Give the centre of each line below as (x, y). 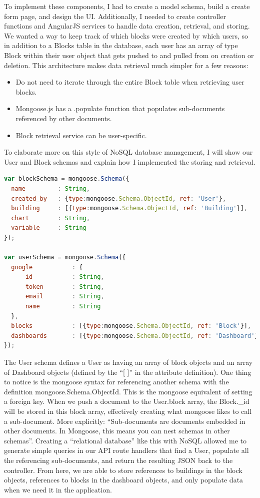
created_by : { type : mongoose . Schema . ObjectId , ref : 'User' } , (119, 198)
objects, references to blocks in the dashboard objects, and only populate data (124, 480)
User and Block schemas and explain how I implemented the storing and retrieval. (130, 161)
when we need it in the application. (58, 489)
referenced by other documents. (64, 118)
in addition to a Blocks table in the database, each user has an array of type (121, 45)
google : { (47, 267)
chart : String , (50, 218)
